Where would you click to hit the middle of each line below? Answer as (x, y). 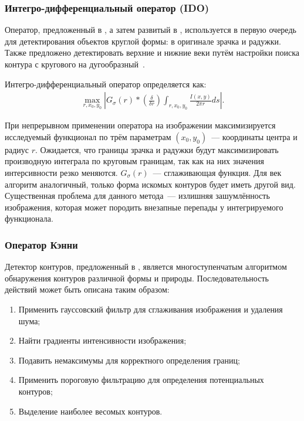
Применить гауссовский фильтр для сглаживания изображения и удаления (151, 309)
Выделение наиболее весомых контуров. (90, 411)
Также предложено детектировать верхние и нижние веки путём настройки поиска (152, 52)
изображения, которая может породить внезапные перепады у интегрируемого (144, 207)
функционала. (29, 218)
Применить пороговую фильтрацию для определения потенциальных (141, 380)
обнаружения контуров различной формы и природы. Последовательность (137, 278)
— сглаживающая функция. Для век (217, 172)
